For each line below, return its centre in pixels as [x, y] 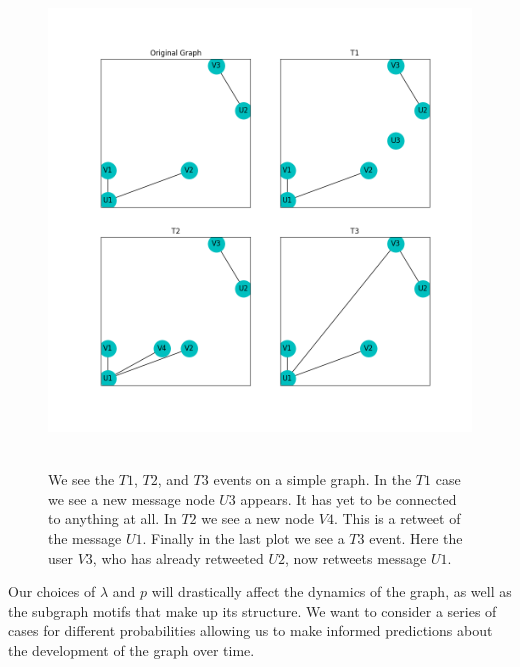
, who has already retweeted [178, 557]
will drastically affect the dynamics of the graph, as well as [331, 591]
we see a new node [258, 518]
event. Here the [416, 537]
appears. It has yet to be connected [348, 498]
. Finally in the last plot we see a [243, 537]
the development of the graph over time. [131, 649]
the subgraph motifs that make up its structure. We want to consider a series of [252, 610]
